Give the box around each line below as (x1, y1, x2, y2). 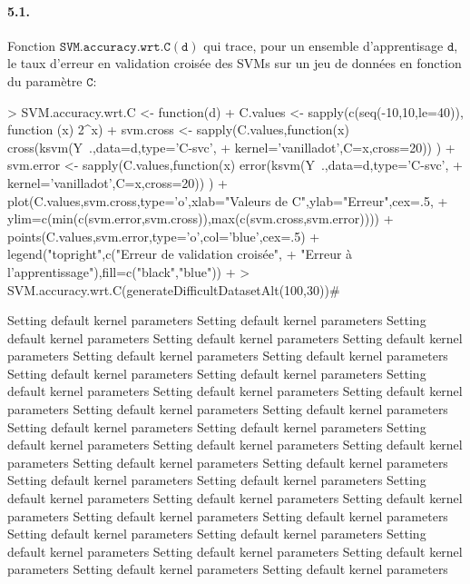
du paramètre (7, 71, 83, 90)
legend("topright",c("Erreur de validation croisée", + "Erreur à (7, 244, 353, 263)
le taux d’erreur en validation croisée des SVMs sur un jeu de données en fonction (7, 54, 462, 73)
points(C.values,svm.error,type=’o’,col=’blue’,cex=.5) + (7, 226, 320, 245)
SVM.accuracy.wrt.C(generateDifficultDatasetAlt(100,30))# (7, 280, 340, 299)
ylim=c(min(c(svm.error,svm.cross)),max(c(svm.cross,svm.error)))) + (7, 209, 394, 228)
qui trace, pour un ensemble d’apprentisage (203, 35, 444, 54)
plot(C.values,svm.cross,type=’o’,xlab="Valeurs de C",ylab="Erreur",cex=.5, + (7, 191, 448, 210)
